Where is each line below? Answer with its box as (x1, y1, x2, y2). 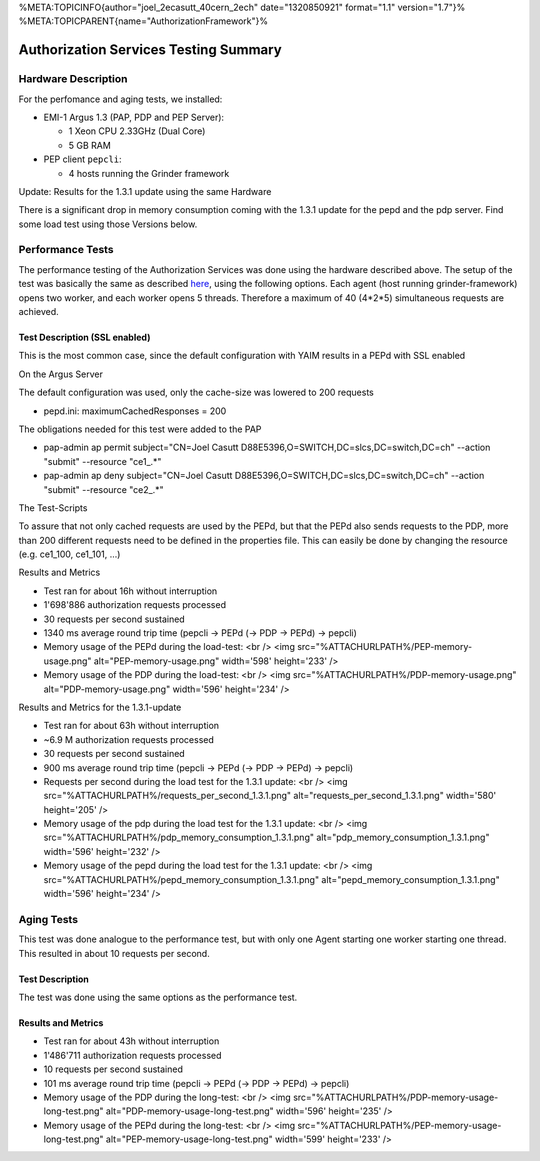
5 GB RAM (68, 139, 112, 151)
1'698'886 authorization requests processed (43, 599, 227, 611)
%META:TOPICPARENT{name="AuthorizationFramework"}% (18, 15, 269, 27)
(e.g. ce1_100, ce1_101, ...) (18, 548, 121, 560)
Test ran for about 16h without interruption (43, 585, 218, 597)
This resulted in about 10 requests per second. (18, 947, 210, 959)
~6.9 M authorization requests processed (43, 733, 215, 745)
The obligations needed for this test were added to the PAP (18, 423, 262, 435)
